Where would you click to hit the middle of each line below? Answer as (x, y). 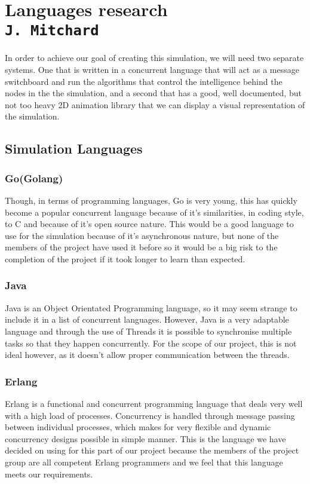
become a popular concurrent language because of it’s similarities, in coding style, (154, 212)
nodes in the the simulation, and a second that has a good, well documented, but (153, 93)
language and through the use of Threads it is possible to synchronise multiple (148, 331)
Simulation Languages (74, 148)
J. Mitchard (52, 31)
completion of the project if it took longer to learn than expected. (125, 258)
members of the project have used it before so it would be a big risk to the (141, 247)
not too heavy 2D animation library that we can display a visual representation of (155, 104)
